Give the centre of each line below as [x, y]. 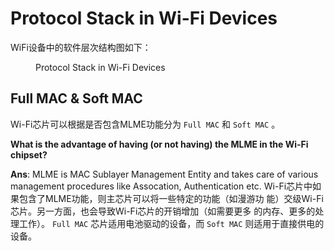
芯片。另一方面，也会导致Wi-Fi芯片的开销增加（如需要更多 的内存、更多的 [163, 211]
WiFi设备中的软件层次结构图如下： [81, 47]
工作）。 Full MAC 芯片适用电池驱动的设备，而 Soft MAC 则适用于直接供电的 [171, 223]
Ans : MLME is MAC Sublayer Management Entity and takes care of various [164, 174]
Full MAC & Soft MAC [76, 98]
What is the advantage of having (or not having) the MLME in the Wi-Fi [159, 144]
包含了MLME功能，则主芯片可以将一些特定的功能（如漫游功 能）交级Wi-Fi [171, 198]
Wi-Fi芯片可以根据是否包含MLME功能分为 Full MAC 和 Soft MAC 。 [145, 124]
